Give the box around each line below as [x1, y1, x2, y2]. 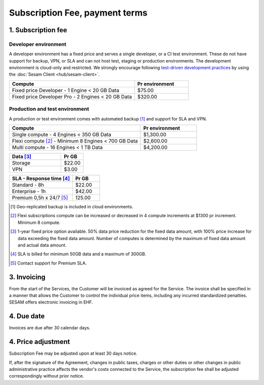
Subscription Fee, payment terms [9, 7, 148, 18]
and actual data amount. [18, 242, 67, 248]
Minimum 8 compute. [18, 220, 61, 225]
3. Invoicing [9, 273, 46, 281]
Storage [12, 160, 30, 166]
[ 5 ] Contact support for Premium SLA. [10, 260, 87, 266]
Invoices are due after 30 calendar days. [9, 325, 90, 331]
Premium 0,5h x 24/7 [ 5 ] [12, 194, 68, 201]
